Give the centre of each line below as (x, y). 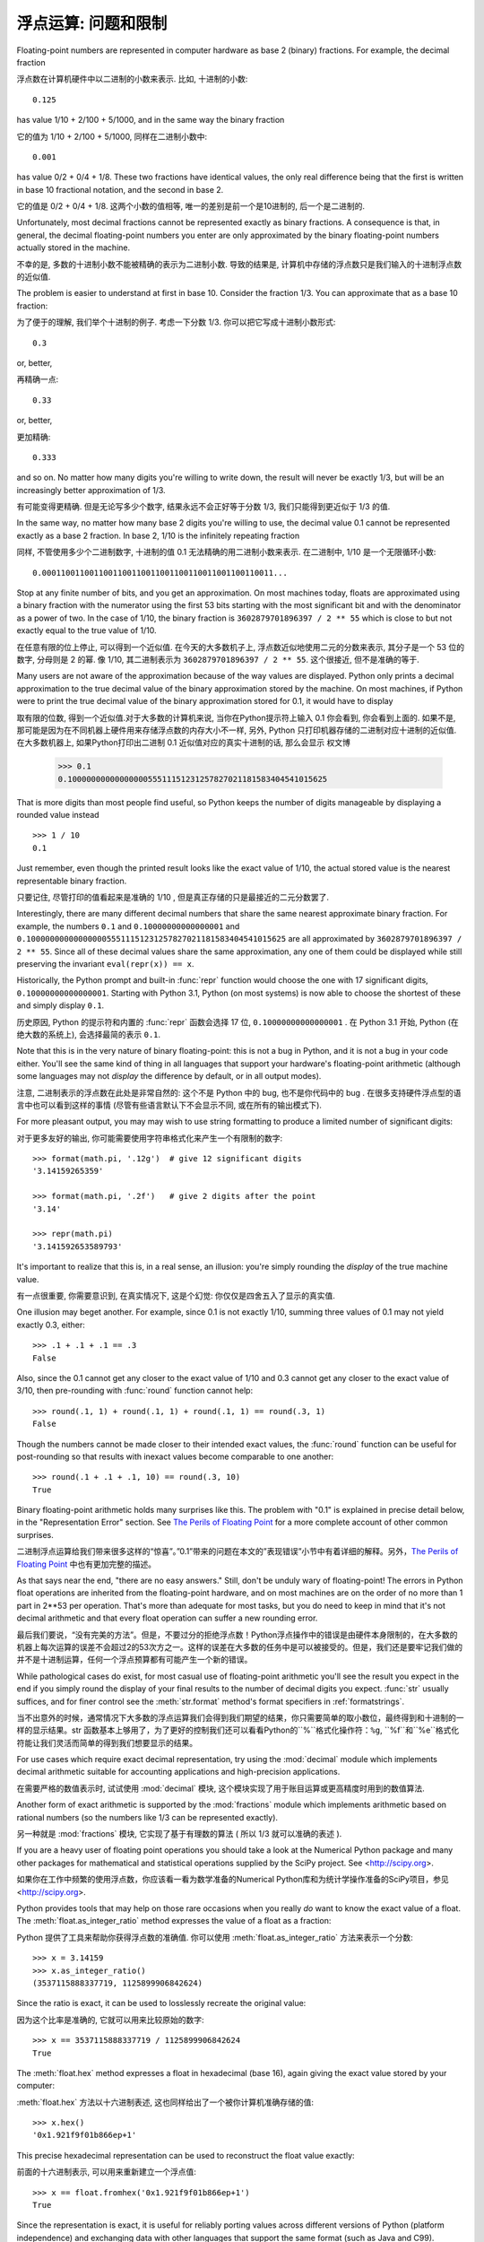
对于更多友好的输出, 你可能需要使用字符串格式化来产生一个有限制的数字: (150, 1138)
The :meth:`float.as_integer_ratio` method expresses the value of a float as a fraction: (174, 1921)
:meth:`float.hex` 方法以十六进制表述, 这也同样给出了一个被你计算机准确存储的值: (165, 2102)
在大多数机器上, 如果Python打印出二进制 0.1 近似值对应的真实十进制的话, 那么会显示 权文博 (184, 743)
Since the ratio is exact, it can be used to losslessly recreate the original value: (161, 2003)
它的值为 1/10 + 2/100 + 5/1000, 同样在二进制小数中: (112, 136)
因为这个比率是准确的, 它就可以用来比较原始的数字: (111, 2020)
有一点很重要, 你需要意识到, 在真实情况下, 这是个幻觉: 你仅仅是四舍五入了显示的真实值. (176, 1295)
